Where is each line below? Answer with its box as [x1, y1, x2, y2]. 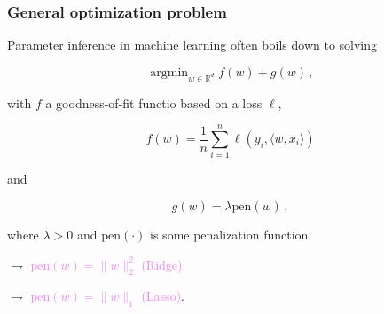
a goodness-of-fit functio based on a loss [45, 93, 263, 112]
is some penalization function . [150, 224, 312, 243]
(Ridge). [141, 255, 186, 273]
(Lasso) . [141, 287, 184, 305]
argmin [150, 66, 189, 79]
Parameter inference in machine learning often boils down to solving [7, 35, 378, 54]
